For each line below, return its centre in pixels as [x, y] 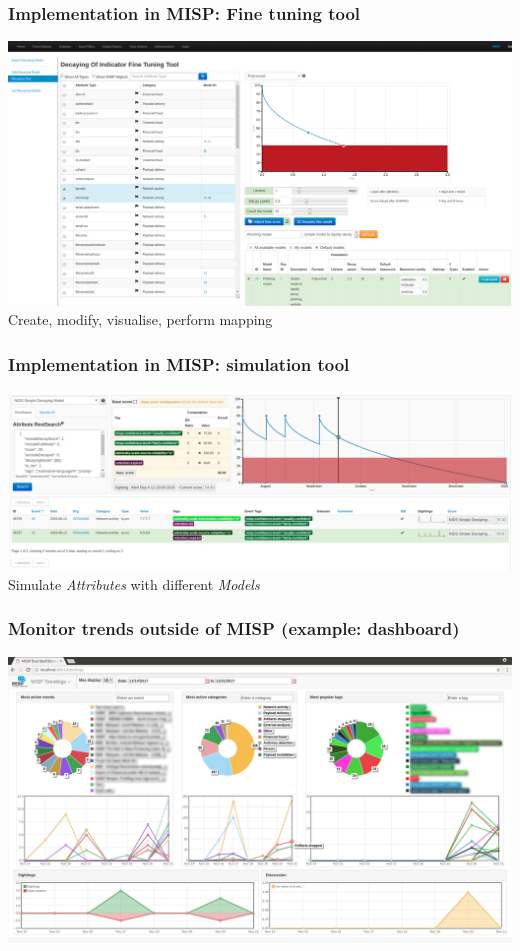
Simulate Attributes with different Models [134, 583]
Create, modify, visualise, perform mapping [140, 319]
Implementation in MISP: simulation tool [179, 363]
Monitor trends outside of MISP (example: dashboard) [234, 628]
